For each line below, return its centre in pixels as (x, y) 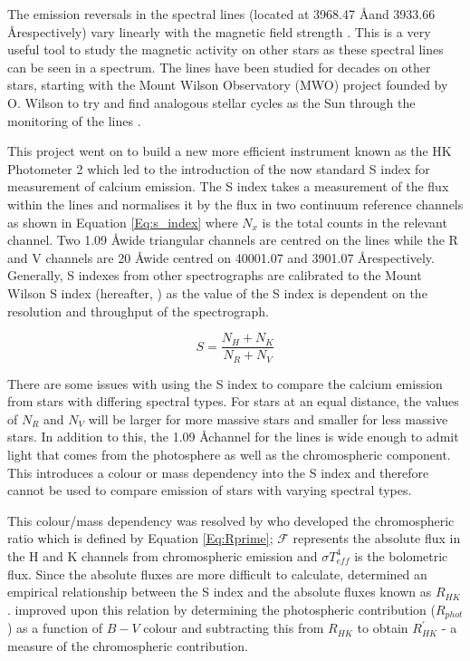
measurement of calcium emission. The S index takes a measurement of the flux (228, 186)
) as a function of (55, 628)
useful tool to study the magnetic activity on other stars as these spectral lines (225, 49)
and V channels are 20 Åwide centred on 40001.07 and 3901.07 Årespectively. (221, 257)
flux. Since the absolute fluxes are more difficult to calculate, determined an (217, 574)
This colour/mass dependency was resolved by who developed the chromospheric (231, 520)
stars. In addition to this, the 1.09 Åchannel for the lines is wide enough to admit (233, 437)
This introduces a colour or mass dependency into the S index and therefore (218, 472)
